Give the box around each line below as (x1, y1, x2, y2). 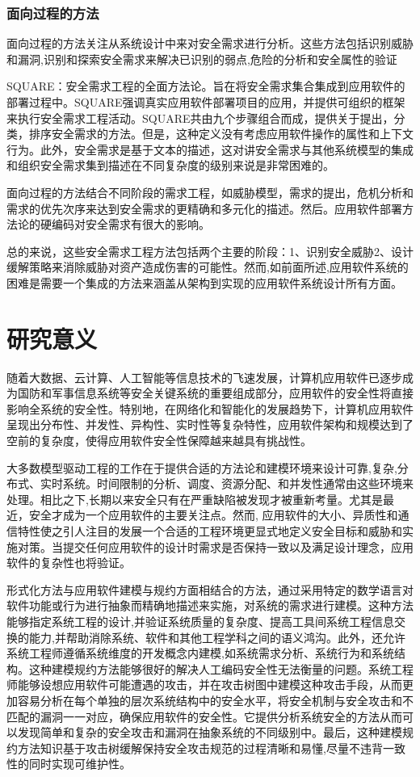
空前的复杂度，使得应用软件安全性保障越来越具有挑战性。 (6, 432, 312, 449)
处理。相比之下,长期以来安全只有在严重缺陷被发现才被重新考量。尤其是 (6, 490, 383, 507)
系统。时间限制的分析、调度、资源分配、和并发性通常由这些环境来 (62, 475, 414, 492)
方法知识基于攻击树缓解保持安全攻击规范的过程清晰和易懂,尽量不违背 (17, 739, 383, 756)
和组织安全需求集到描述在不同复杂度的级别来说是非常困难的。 (6, 157, 334, 174)
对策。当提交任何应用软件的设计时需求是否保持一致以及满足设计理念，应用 (17, 538, 414, 555)
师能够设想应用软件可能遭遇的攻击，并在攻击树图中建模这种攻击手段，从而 (6, 676, 402, 693)
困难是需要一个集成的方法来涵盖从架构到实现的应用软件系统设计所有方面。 (6, 274, 402, 291)
